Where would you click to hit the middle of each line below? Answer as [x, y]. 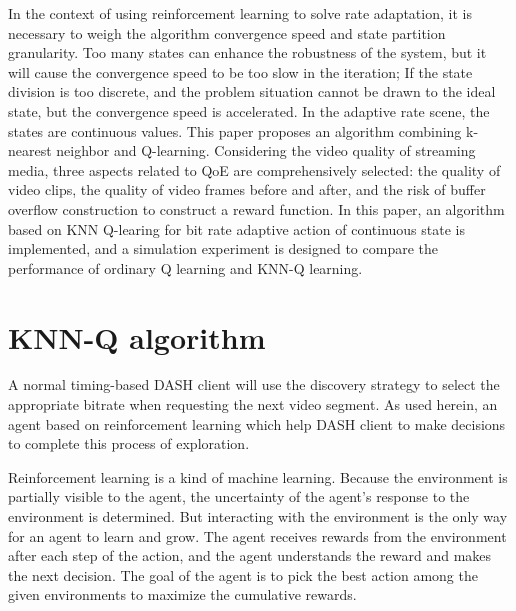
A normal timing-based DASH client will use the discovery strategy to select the [254, 384]
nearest [30, 150]
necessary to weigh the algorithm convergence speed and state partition [227, 32]
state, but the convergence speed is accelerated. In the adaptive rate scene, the [249, 110]
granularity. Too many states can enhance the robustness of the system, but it [247, 52]
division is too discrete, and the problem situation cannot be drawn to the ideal [252, 91]
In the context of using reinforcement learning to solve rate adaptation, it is [240, 13]
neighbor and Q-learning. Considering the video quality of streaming [266, 150]
